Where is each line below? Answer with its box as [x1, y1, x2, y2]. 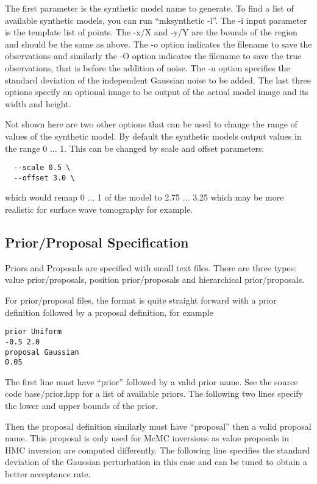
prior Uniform [5, 327, 62, 336]
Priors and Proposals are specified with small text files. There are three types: [5, 261, 296, 274]
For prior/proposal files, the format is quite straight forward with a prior [5, 294, 277, 307]
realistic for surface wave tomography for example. [5, 203, 193, 216]
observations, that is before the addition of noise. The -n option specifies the [5, 61, 290, 74]
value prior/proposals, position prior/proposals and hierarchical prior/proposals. [5, 273, 305, 286]
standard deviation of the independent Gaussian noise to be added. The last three [5, 73, 311, 86]
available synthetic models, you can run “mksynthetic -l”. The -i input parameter [5, 13, 307, 26]
